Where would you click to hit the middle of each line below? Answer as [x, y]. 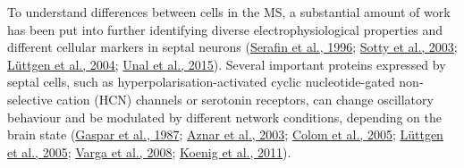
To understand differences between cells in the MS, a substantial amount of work [229, 12]
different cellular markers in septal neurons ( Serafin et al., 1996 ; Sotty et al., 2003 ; [232, 47]
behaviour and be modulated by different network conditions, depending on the [224, 117]
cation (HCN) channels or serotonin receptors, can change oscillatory [245, 99]
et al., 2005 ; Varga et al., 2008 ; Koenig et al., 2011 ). [149, 151]
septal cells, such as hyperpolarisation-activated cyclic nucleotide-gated [201, 82]
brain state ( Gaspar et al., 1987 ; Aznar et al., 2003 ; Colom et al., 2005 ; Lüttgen [225, 134]
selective [30, 99]
